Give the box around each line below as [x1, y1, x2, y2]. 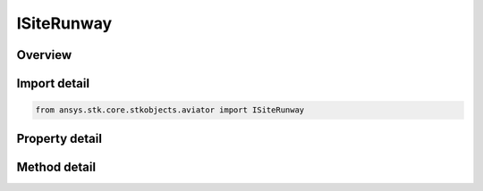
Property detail [16, 130, 103, 146]
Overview [16, 47, 72, 62]
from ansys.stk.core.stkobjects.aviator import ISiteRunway [35, 105, 305, 115]
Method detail [16, 159, 97, 174]
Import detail [16, 76, 89, 91]
